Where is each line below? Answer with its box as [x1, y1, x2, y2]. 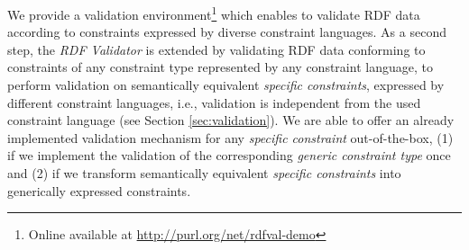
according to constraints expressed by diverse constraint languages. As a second [7, 22, 446, 41]
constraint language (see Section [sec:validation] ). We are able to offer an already [7, 111, 455, 129]
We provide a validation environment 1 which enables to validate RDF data [7, 3, 420, 23]
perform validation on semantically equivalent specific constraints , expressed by [7, 76, 445, 94]
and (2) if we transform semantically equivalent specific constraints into [7, 164, 401, 182]
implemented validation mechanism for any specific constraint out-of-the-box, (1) [7, 128, 454, 147]
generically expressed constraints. [7, 181, 191, 200]
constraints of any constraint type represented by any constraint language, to [7, 58, 433, 76]
